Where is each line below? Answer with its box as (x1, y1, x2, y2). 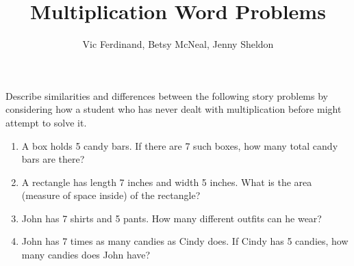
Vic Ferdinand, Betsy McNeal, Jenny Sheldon (82, 37, 274, 51)
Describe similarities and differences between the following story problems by (5, 88, 328, 103)
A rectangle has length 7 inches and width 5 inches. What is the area (21, 174, 312, 189)
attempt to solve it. (5, 115, 87, 129)
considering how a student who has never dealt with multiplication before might (5, 102, 342, 116)
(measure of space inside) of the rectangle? (21, 188, 201, 202)
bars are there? (21, 152, 85, 166)
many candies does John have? (21, 248, 151, 262)
